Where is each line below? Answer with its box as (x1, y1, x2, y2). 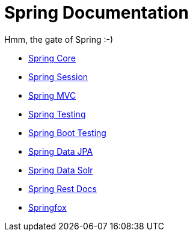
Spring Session (28, 71, 88, 82)
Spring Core (28, 52, 76, 63)
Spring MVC (28, 90, 76, 101)
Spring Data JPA (28, 146, 93, 157)
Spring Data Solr (28, 164, 93, 175)
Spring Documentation (4, 2, 189, 23)
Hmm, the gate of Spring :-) (4, 34, 114, 45)
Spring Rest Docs (28, 183, 97, 194)
